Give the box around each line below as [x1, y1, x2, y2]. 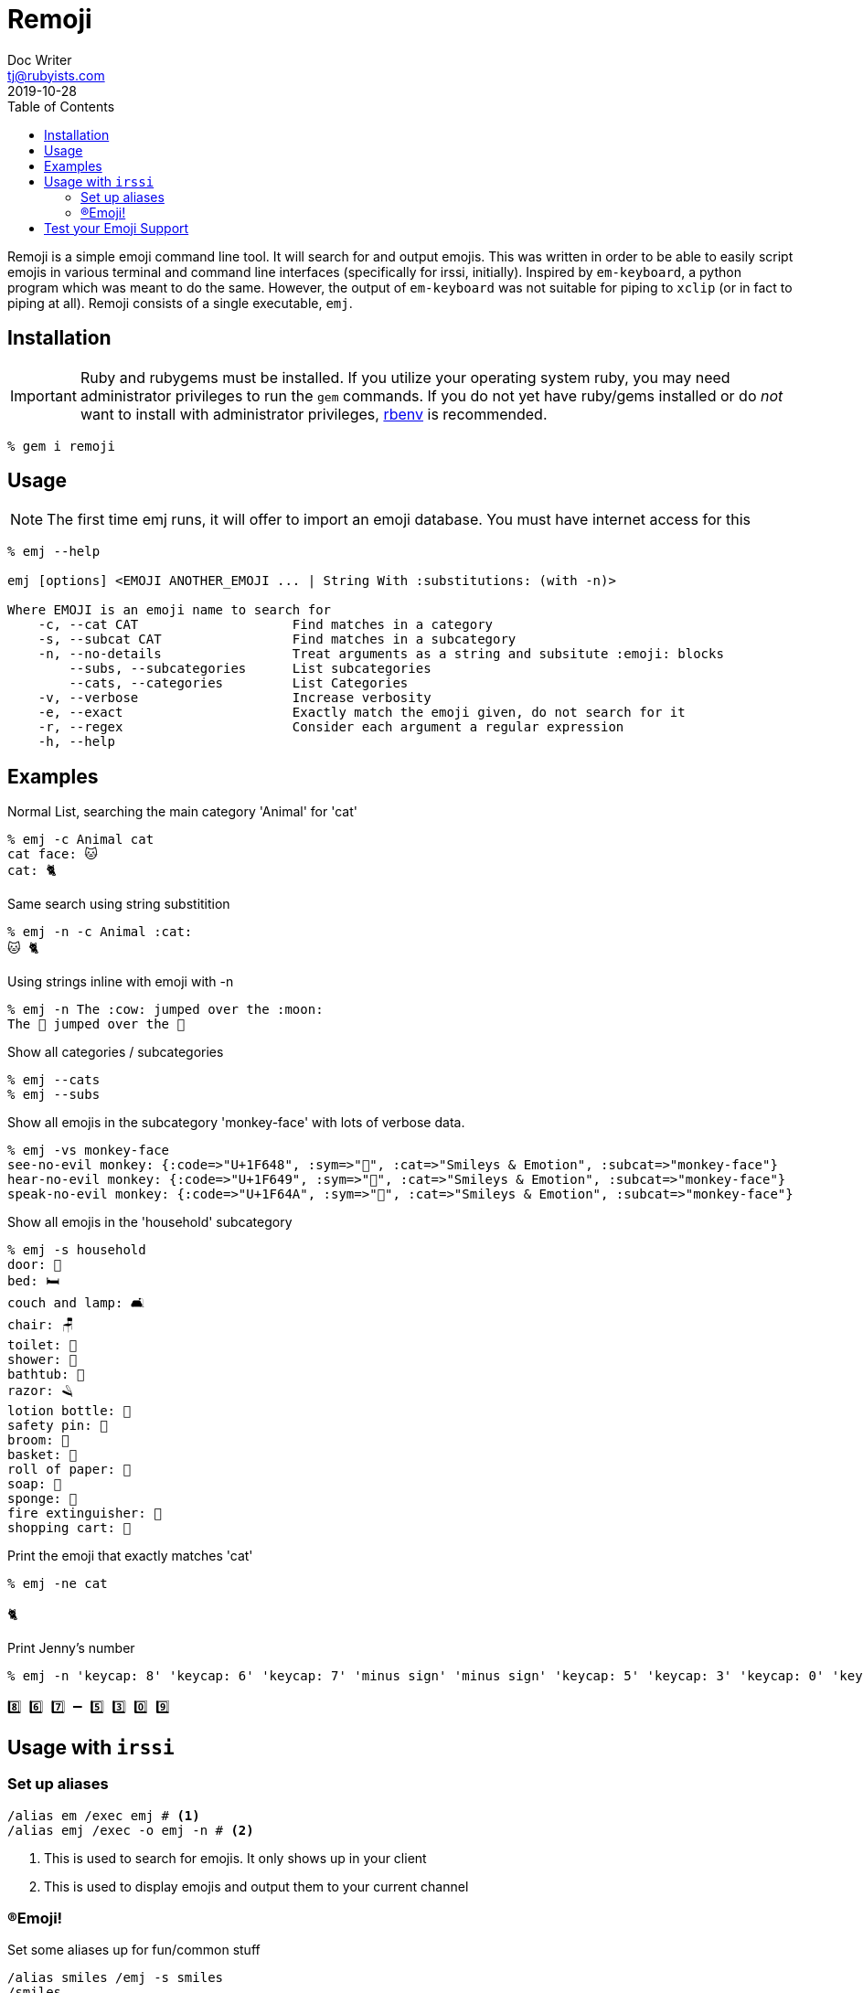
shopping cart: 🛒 [7, 1520, 131, 1536]
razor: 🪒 [7, 1383, 75, 1399]
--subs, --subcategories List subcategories [69, 661, 431, 677]
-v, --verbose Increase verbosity [37, 690, 431, 706]
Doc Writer [7, 51, 72, 68]
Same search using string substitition [7, 896, 230, 912]
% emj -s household [7, 1242, 146, 1258]
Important [10, 386, 77, 405]
